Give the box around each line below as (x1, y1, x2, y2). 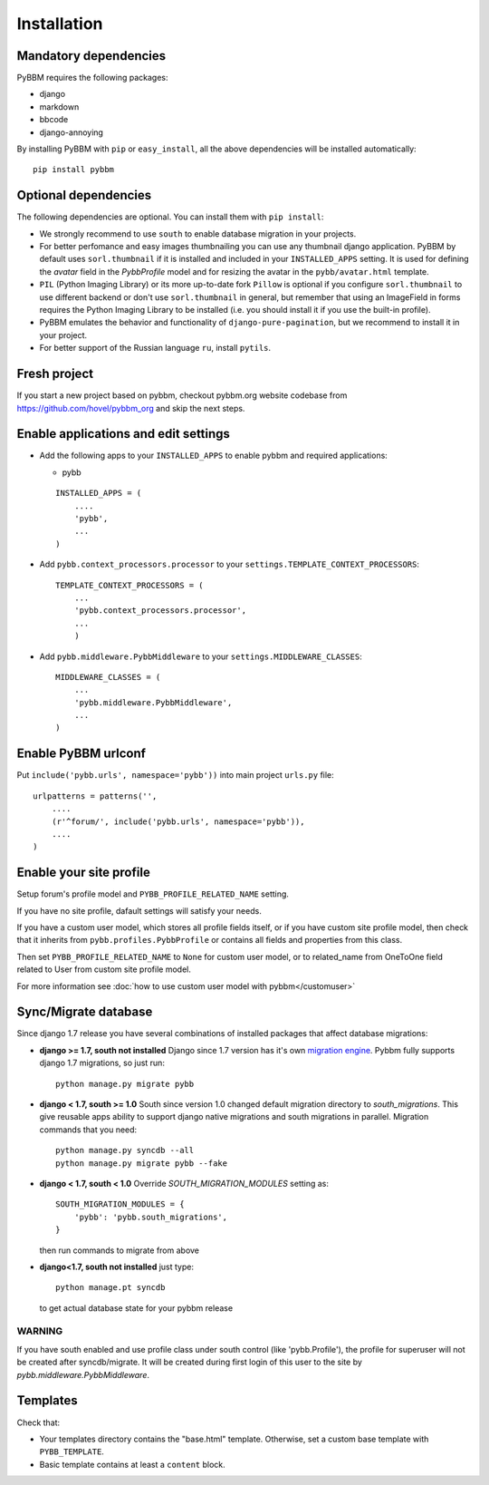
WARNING (16, 1325, 63, 1337)
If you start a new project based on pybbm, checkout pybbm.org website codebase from (16, 390, 348, 401)
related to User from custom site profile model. (16, 964, 192, 975)
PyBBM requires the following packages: (16, 73, 168, 83)
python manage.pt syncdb (55, 1283, 166, 1293)
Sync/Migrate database (16, 1005, 153, 1020)
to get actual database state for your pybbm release (39, 1302, 234, 1314)
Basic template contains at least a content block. (39, 1459, 225, 1470)
